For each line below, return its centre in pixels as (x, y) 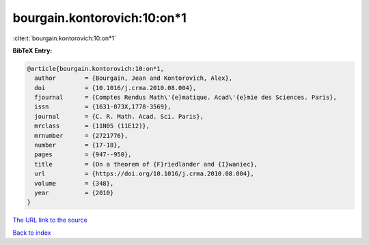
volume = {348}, (74, 183)
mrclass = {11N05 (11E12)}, (92, 126)
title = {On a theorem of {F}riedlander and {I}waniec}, (146, 164)
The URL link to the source (50, 220)
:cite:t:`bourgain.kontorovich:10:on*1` (64, 38)
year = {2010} (74, 193)
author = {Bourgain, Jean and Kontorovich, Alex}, (134, 78)
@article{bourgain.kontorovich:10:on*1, (95, 69)
